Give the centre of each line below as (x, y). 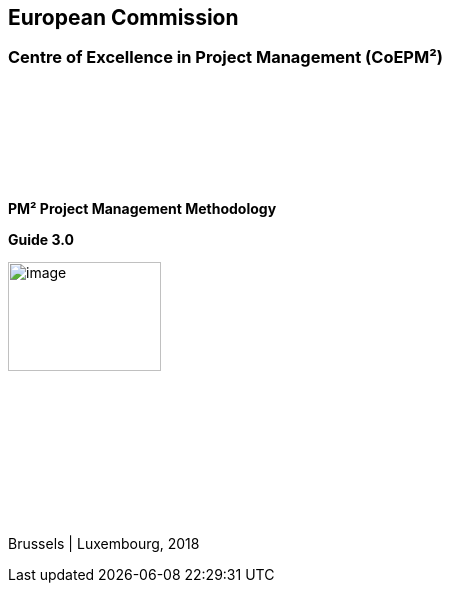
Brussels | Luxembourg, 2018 (104, 543)
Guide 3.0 (41, 239)
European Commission (123, 17)
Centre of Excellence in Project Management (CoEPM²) (225, 57)
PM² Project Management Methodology (142, 208)
